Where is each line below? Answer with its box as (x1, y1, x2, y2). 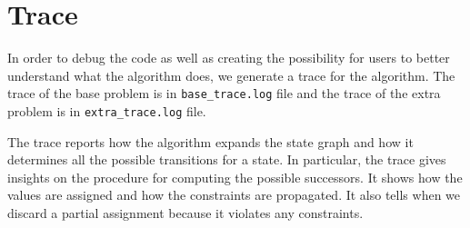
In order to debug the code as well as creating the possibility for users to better (7, 48, 450, 67)
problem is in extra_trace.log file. (7, 101, 206, 120)
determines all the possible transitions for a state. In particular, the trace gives (7, 150, 446, 169)
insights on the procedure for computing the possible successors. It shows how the (7, 167, 463, 186)
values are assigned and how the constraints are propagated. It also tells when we (7, 185, 461, 204)
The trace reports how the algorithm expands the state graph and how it (7, 132, 414, 151)
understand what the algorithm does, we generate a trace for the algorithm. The (7, 65, 455, 84)
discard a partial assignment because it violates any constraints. (7, 203, 364, 222)
